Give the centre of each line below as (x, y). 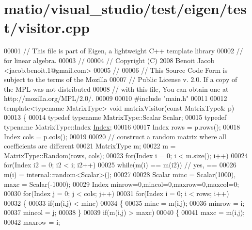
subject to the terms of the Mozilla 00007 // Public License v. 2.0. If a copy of (121, 79)
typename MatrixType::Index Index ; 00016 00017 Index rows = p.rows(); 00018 (122, 127)
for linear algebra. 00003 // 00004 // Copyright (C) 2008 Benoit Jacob (109, 60)
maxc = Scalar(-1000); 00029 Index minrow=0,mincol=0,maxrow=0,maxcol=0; (122, 184)
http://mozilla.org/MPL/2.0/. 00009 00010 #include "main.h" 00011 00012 (116, 98)
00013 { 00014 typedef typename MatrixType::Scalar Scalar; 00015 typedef (115, 117)
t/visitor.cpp (47, 27)
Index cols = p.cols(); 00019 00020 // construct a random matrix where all (115, 136)
